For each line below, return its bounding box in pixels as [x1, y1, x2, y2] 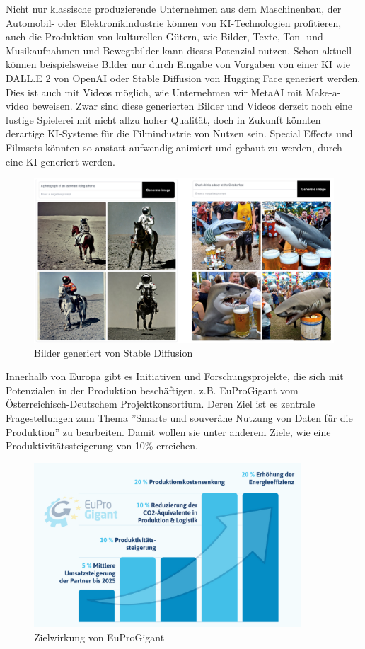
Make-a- [305, 84, 341, 99]
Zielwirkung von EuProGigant [34, 629, 165, 644]
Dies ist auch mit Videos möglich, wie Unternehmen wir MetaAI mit [6, 84, 303, 99]
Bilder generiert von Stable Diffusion [34, 345, 193, 360]
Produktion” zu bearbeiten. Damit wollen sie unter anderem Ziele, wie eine [6, 424, 331, 439]
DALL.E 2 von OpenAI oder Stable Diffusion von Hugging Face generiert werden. [6, 70, 361, 85]
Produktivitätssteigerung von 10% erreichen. [6, 438, 198, 453]
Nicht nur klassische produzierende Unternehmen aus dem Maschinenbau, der [6, 1, 342, 16]
